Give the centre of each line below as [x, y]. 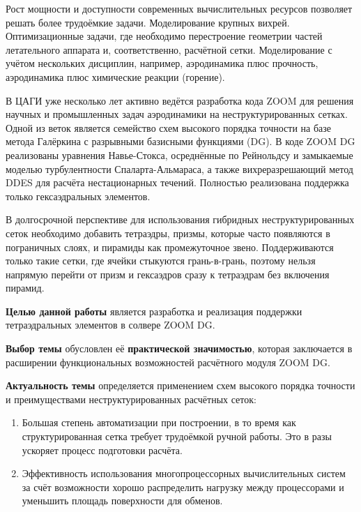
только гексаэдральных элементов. [78, 196]
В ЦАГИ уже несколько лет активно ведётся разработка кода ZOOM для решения [180, 100]
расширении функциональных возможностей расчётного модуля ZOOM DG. [168, 362]
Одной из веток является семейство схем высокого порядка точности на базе [169, 127]
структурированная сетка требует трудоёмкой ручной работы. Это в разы [177, 436]
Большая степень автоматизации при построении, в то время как [159, 422]
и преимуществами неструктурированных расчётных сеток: [131, 399]
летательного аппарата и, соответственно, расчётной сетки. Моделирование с [169, 49]
